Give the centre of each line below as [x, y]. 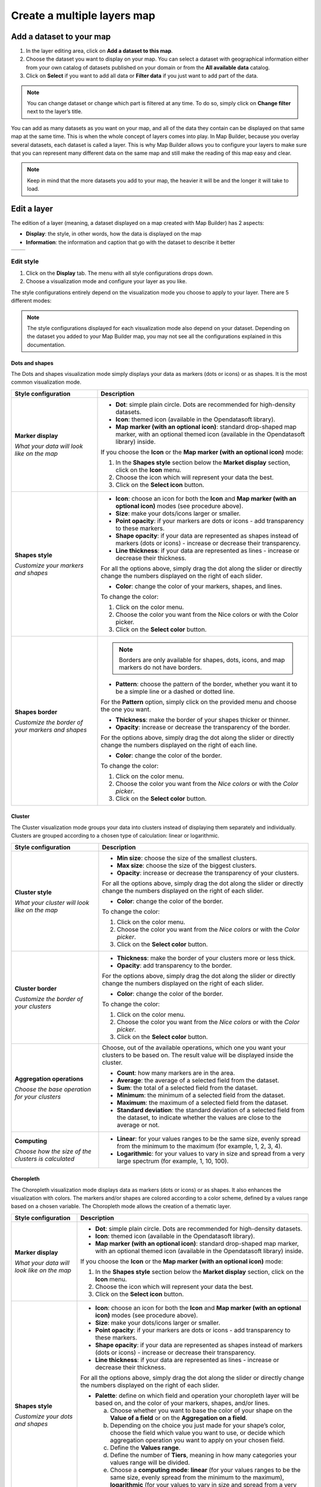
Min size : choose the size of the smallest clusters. [187, 858]
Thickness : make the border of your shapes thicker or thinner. [203, 720]
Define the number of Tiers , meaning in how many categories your [204, 1455]
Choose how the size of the [53, 1151]
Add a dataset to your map [61, 37]
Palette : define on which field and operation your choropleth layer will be [197, 1395]
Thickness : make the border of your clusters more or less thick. [206, 958]
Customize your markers [49, 565]
